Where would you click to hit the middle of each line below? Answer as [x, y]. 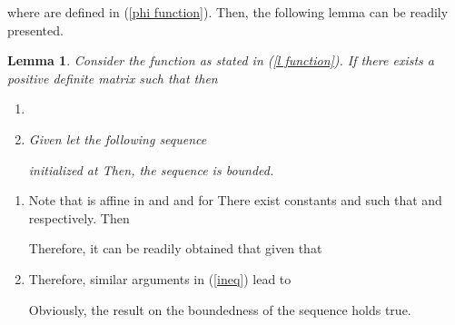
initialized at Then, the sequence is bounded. [151, 169]
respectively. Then [79, 217]
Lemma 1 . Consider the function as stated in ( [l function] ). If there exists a [221, 60]
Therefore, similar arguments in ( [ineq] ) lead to [160, 278]
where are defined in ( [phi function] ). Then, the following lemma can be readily [228, 12]
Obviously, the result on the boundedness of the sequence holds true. [220, 309]
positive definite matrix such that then [113, 78]
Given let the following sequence [118, 138]
